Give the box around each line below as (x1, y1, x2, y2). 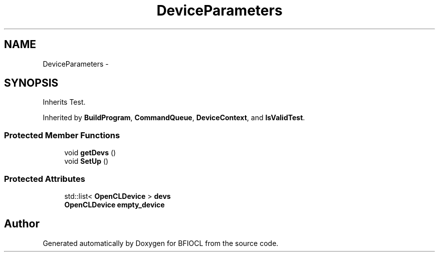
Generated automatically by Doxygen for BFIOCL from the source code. (43, 238, 279, 247)
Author (4, 217, 40, 230)
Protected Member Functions (4, 130, 120, 140)
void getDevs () (64, 148, 116, 157)
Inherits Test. (43, 98, 86, 107)
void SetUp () (64, 157, 109, 166)
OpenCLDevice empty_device (64, 200, 165, 209)
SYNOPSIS (4, 77, 59, 90)
